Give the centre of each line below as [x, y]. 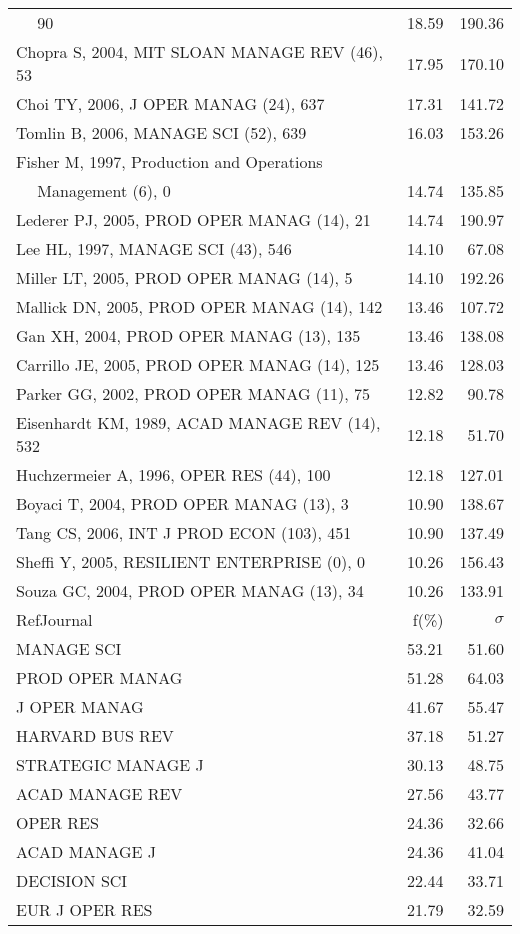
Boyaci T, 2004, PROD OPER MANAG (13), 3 [182, 503]
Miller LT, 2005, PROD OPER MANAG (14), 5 [184, 277]
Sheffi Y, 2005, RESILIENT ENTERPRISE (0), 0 [190, 561]
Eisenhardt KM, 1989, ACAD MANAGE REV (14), [198, 422]
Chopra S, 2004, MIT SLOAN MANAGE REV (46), [199, 51]
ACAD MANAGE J [86, 851]
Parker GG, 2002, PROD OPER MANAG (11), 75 [193, 393]
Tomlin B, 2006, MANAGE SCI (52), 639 [161, 132]
